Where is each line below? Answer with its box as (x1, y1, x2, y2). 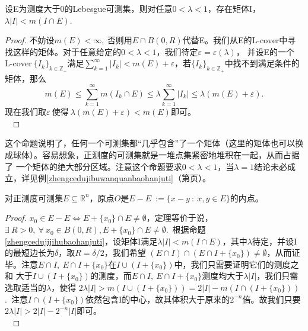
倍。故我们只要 (242, 293, 301, 305)
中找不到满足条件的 (224, 57, 300, 69)
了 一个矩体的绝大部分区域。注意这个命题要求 (5, 160, 182, 172)
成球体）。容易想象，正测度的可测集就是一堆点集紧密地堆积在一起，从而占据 (5, 149, 300, 161)
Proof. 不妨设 (5, 34, 55, 46)
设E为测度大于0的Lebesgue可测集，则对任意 (5, 2, 173, 14)
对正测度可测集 (5, 191, 63, 204)
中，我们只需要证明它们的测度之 (174, 258, 299, 270)
